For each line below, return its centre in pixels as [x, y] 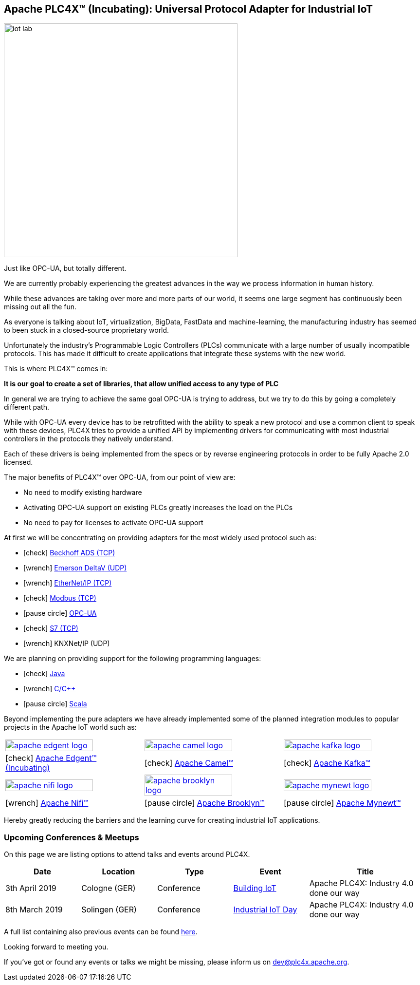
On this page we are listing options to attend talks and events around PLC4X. [127, 854]
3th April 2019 [31, 888]
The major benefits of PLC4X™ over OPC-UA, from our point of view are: [120, 477]
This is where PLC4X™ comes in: [56, 369]
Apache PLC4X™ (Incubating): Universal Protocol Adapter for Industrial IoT [188, 9]
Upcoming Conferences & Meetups [72, 837]
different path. [27, 407]
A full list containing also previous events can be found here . [101, 932]
